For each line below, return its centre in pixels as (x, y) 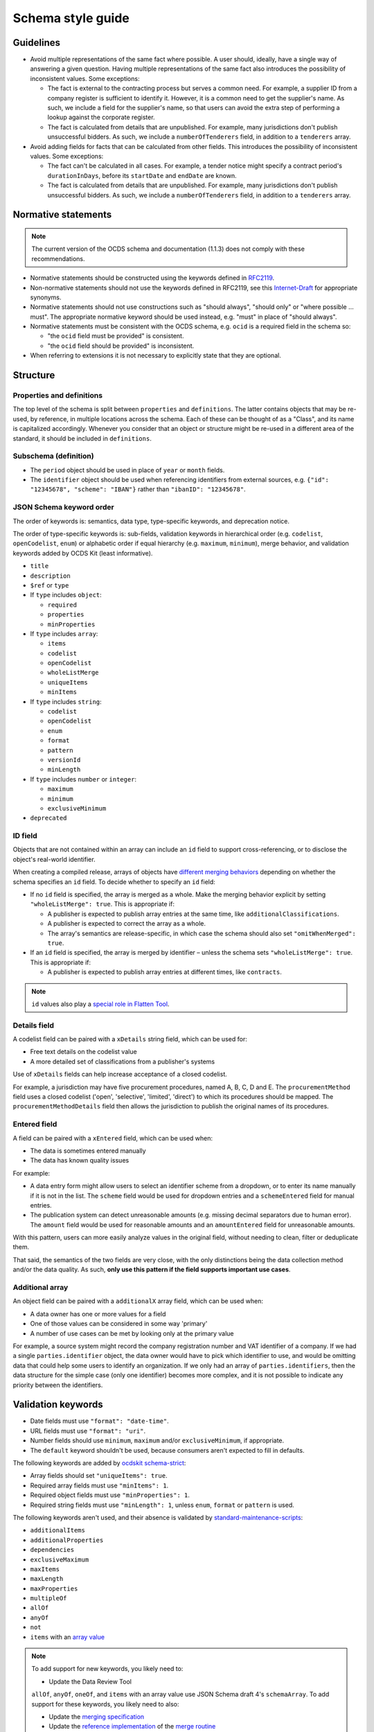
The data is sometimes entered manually (88, 1151)
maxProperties (54, 1589)
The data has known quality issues (80, 1160)
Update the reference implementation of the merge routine (132, 1726)
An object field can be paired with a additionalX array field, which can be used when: (138, 1301)
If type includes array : (64, 633)
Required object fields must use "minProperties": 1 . (110, 1495)
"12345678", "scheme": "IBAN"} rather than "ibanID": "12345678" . (138, 489)
